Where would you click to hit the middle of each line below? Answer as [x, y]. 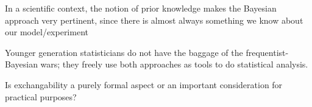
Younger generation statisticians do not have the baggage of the [124, 52]
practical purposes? [41, 96]
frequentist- [267, 52]
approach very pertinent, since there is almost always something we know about [154, 20]
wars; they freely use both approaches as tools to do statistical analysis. [174, 64]
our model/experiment [47, 32]
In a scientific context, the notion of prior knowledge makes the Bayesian [141, 8]
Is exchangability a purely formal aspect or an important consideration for [144, 84]
